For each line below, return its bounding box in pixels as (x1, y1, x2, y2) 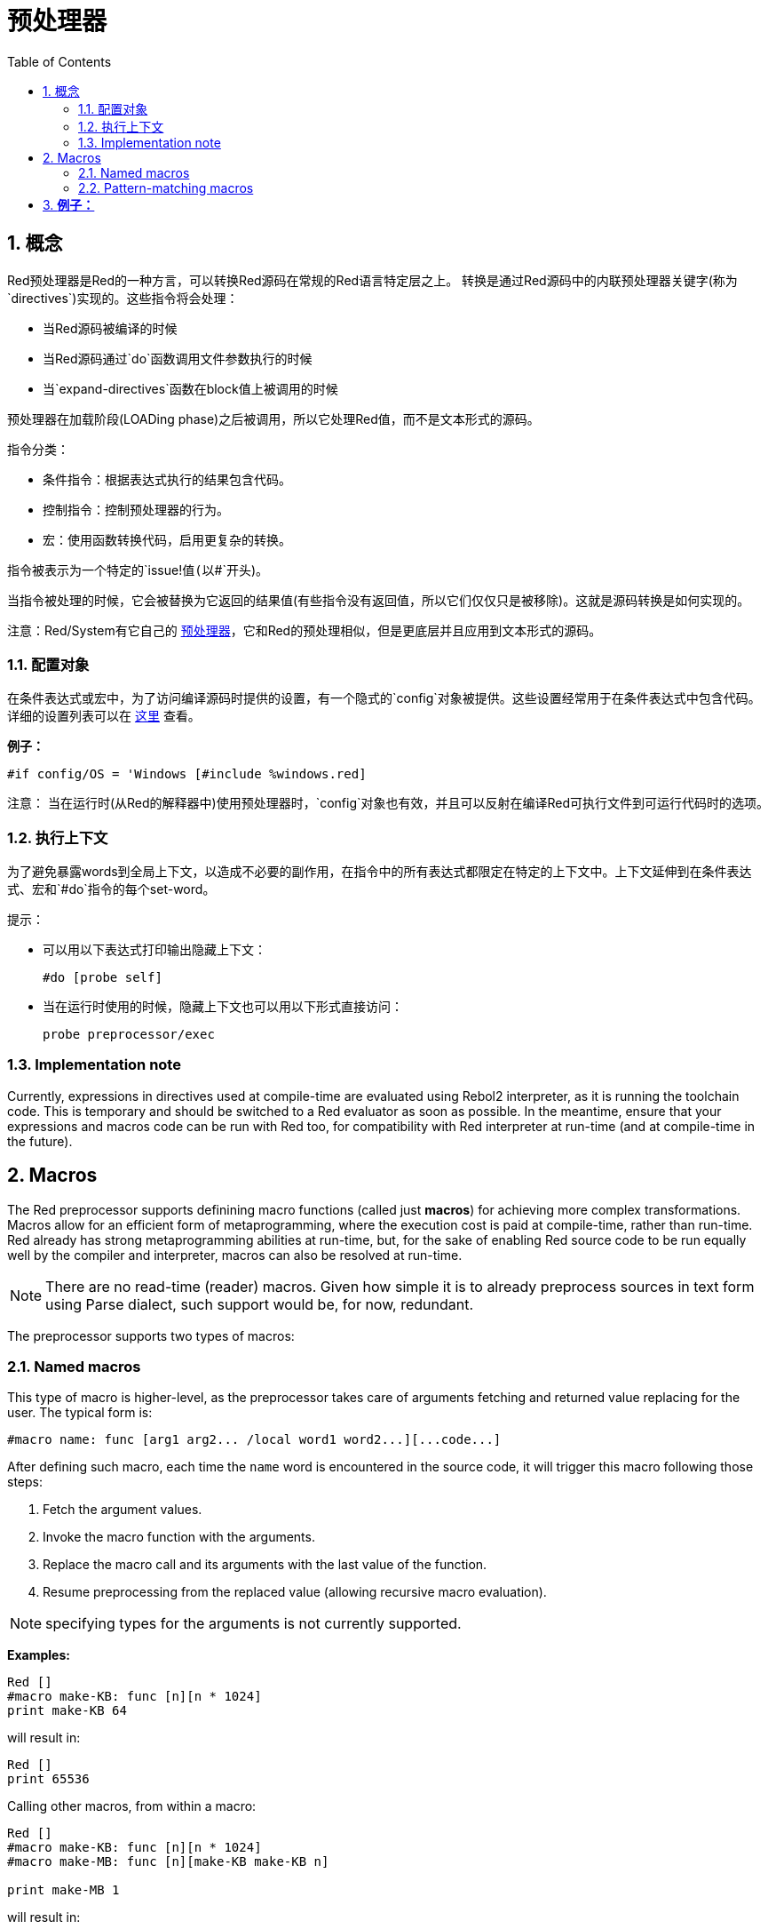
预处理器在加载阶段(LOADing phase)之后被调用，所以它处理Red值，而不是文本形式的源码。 (7, 411, 540, 426)
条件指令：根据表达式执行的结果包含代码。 (43, 471, 291, 487)
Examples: (7, 1647, 70, 1663)
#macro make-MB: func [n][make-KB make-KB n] (7, 1854, 329, 1869)
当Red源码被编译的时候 (43, 320, 178, 336)
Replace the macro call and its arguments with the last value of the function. (43, 1557, 487, 1573)
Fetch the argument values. (43, 1502, 202, 1518)
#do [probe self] (43, 970, 162, 985)
